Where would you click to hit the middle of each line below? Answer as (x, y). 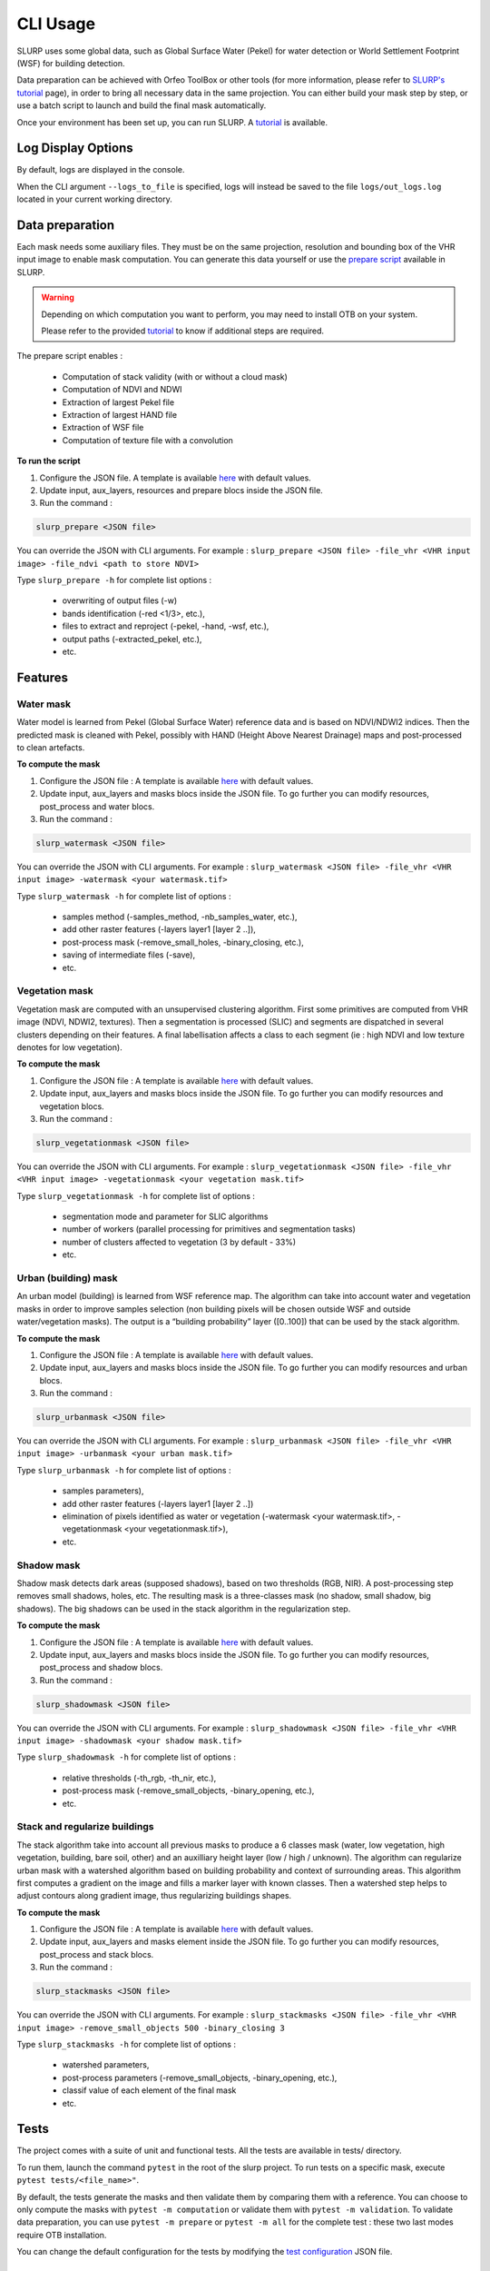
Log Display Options (75, 149)
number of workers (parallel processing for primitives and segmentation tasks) (209, 1229)
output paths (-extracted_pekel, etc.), (132, 639)
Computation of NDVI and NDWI (122, 390)
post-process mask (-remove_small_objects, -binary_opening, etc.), (188, 1790)
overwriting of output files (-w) (119, 600)
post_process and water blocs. (97, 806)
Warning (58, 298)
